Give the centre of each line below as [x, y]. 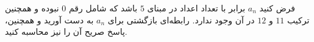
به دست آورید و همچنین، [49, 19]
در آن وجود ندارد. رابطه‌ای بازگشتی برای [181, 19]
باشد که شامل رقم [103, 8]
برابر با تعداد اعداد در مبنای [196, 8]
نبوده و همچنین [32, 8]
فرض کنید [277, 8]
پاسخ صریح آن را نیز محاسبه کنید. [66, 31]
